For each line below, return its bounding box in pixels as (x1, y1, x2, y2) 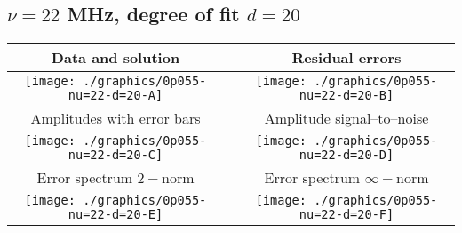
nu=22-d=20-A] (68, 88, 163, 103)
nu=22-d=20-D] (299, 148, 394, 163)
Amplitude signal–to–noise (264, 108, 429, 129)
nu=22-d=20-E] (68, 207, 163, 222)
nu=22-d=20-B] (299, 88, 394, 103)
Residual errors (291, 47, 402, 68)
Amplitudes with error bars (30, 108, 201, 129)
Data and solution (51, 47, 180, 68)
